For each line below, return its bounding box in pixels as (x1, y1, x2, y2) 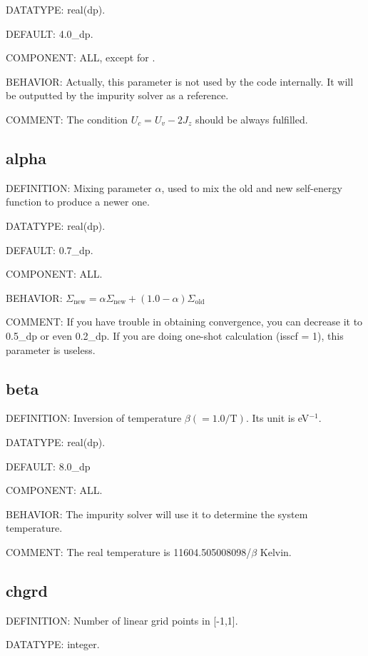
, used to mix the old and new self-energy (161, 180, 342, 195)
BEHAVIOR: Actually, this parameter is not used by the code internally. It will (6, 74, 354, 89)
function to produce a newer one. (6, 194, 150, 209)
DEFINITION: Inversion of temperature (6, 410, 182, 425)
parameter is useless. (6, 342, 96, 357)
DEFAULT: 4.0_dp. (6, 26, 93, 41)
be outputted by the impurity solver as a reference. (6, 88, 229, 103)
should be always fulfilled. (195, 111, 308, 126)
